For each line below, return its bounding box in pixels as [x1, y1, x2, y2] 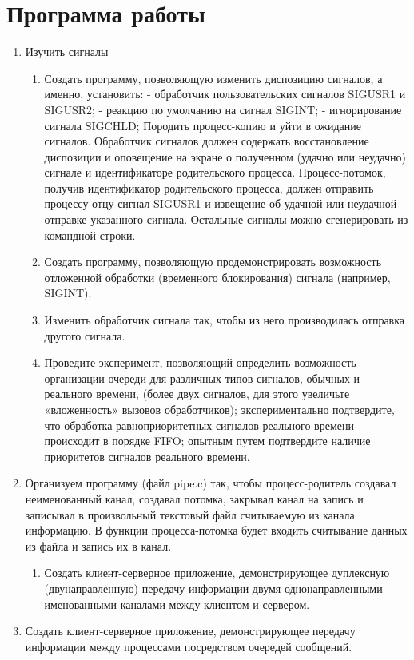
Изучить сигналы [25, 43, 109, 60]
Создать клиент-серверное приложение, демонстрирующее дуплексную [44, 564, 390, 581]
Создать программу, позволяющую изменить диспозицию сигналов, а [44, 70, 383, 86]
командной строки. [44, 226, 136, 243]
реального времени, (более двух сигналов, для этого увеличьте [44, 385, 350, 402]
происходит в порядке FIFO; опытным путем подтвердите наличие [44, 432, 371, 449]
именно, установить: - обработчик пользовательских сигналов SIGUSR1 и [44, 85, 406, 102]
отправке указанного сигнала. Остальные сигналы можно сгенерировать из [44, 211, 408, 228]
